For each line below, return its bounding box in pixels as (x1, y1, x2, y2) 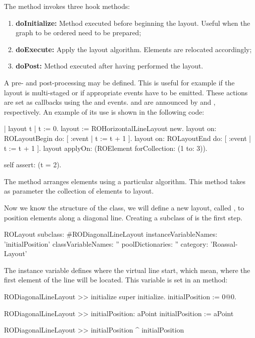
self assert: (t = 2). (4, 159, 61, 170)
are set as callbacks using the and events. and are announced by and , (4, 97, 216, 107)
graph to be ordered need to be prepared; (15, 27, 141, 38)
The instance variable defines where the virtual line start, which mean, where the (4, 265, 251, 275)
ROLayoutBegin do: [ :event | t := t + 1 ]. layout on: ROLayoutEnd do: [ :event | (4, 133, 251, 143)
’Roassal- (210, 238, 238, 249)
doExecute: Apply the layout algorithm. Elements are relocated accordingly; (15, 44, 252, 54)
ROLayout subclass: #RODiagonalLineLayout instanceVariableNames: (4, 229, 217, 239)
